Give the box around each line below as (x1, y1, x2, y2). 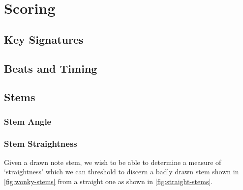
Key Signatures (4, 31, 84, 47)
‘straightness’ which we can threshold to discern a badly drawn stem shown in (4, 166, 239, 177)
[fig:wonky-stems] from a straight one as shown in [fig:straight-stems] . (4, 176, 213, 186)
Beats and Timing (4, 60, 97, 76)
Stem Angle (4, 115, 52, 127)
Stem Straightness (4, 137, 77, 150)
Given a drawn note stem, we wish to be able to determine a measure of (4, 157, 221, 167)
